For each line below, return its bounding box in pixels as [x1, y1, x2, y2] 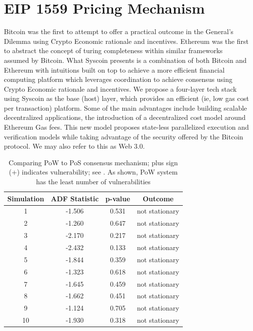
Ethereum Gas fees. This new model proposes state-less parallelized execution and [4, 122, 249, 132]
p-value [105, 193, 130, 203]
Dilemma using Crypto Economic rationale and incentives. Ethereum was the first [4, 36, 249, 46]
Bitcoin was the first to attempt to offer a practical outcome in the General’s [4, 26, 234, 37]
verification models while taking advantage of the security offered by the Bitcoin [4, 131, 243, 141]
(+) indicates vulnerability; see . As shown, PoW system [9, 167, 178, 177]
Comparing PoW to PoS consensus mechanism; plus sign [8, 157, 178, 167]
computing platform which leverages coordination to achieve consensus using [4, 74, 233, 84]
